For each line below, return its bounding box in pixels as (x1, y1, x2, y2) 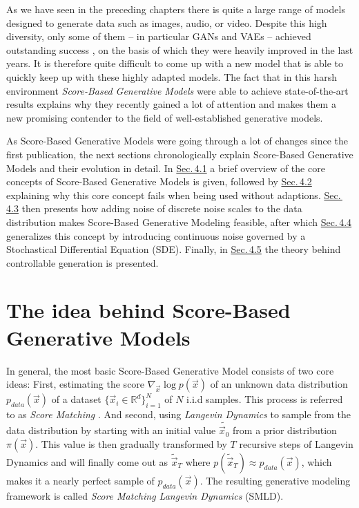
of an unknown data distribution (210, 377, 348, 391)
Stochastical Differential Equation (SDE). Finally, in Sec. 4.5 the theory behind (6, 242, 341, 256)
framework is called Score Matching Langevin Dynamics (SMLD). (6, 488, 284, 502)
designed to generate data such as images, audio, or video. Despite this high (6, 15, 327, 30)
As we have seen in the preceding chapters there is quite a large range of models (6, 2, 345, 16)
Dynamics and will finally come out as (6, 454, 168, 469)
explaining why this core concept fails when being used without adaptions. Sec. (6, 187, 341, 202)
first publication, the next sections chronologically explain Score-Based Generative (6, 147, 353, 161)
